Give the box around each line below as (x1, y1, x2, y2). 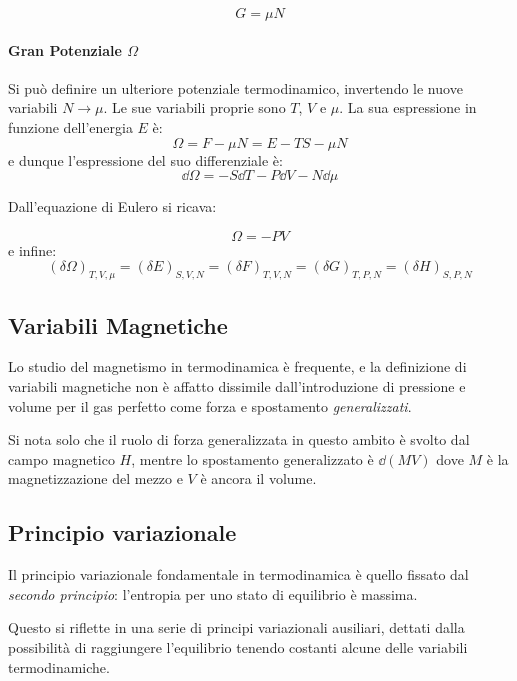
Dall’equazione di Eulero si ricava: (8, 196, 217, 217)
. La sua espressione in (339, 97, 477, 118)
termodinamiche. (8, 656, 110, 677)
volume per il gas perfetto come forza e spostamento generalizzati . (8, 395, 412, 416)
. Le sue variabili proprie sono (103, 97, 286, 118)
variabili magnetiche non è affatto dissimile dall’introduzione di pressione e (8, 375, 466, 396)
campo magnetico (8, 448, 115, 469)
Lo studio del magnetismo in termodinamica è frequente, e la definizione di (8, 356, 467, 377)
